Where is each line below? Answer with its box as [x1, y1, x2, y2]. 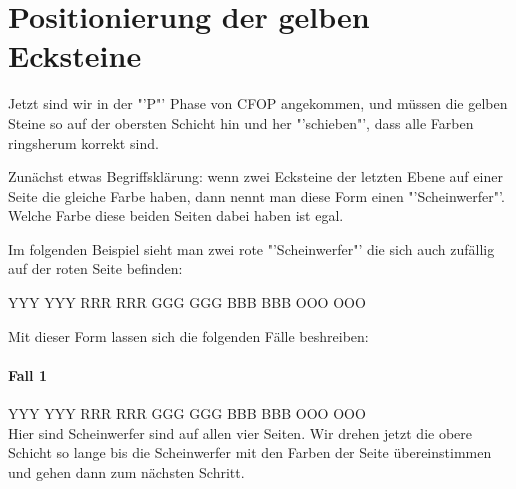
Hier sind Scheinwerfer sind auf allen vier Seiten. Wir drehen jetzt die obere [8, 422, 473, 443]
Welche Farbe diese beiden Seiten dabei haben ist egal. [8, 205, 344, 226]
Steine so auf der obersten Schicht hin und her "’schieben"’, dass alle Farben [8, 112, 474, 133]
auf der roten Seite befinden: [8, 258, 183, 279]
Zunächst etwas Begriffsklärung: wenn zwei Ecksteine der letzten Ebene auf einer [8, 166, 503, 187]
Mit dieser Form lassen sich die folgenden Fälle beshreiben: [8, 325, 369, 346]
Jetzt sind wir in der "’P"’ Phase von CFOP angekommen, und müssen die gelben [8, 93, 508, 114]
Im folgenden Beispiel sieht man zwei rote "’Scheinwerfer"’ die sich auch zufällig [8, 238, 495, 259]
